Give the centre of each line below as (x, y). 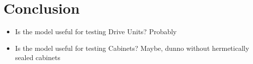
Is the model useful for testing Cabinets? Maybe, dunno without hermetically (132, 48)
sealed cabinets (38, 57)
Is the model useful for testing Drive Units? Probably (96, 32)
